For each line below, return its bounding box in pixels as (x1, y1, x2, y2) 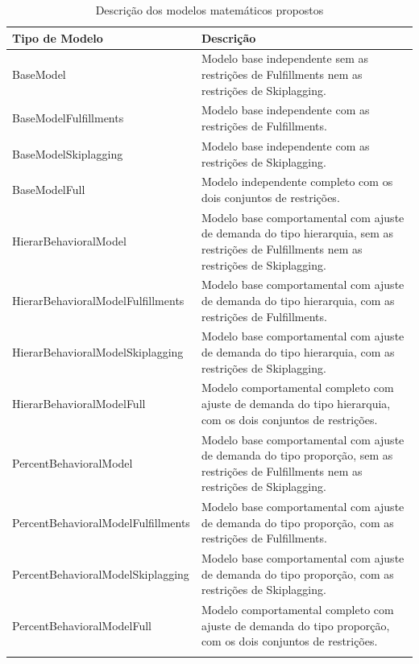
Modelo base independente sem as (201, 50, 368, 67)
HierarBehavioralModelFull (12, 395, 146, 412)
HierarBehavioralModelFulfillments (12, 292, 185, 308)
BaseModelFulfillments (12, 109, 124, 126)
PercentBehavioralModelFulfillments (12, 513, 190, 530)
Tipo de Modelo (12, 29, 103, 46)
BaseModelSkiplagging (12, 145, 123, 162)
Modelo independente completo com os (201, 173, 393, 190)
